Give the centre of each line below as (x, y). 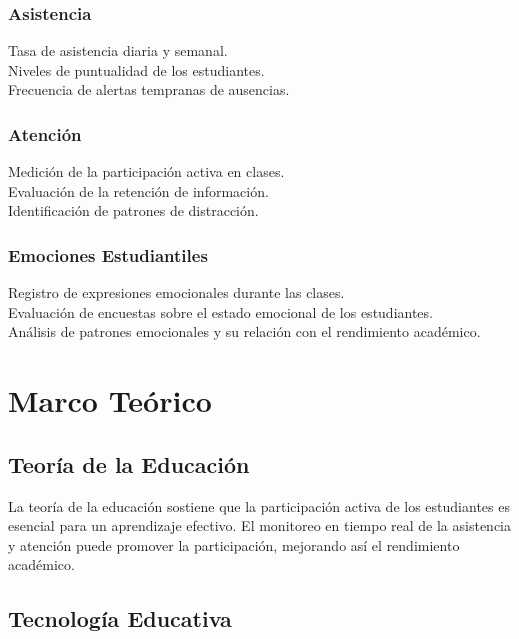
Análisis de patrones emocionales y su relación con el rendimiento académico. (244, 331)
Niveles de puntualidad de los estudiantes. (136, 69)
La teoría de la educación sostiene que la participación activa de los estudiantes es (259, 505)
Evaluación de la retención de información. (138, 190)
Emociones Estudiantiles (108, 254)
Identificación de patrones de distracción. (133, 210)
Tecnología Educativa (120, 618)
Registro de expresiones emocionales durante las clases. (176, 292)
